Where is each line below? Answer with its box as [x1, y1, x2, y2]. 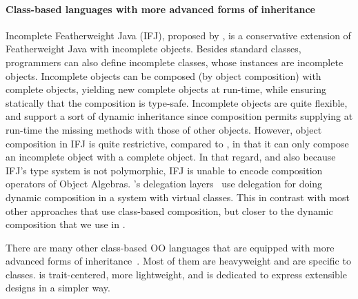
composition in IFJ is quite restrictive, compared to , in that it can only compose [6, 136, 349, 150]
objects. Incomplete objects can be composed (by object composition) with [6, 68, 321, 83]
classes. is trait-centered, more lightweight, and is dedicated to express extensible [6, 267, 347, 281]
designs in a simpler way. [6, 280, 110, 295]
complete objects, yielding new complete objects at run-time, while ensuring [6, 82, 327, 96]
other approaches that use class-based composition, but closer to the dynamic [6, 203, 333, 218]
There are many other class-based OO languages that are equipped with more [6, 240, 335, 254]
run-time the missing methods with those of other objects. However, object [6, 122, 322, 136]
